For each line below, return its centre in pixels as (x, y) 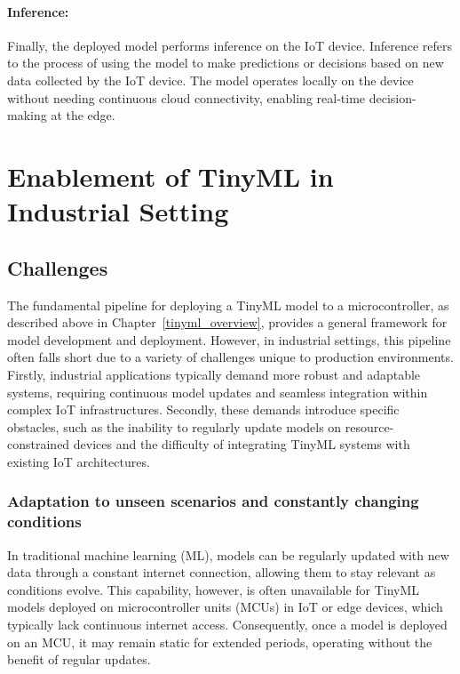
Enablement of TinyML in (171, 176)
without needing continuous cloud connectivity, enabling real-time (186, 97)
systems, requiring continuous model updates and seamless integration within (218, 392)
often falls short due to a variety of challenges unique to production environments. (230, 357)
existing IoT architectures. (79, 461)
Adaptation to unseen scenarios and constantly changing (213, 501)
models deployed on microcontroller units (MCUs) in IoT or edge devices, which (225, 607)
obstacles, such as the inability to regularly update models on (174, 426)
